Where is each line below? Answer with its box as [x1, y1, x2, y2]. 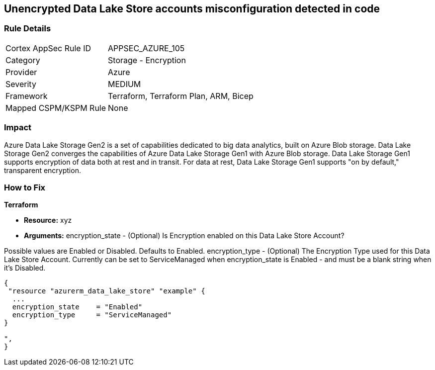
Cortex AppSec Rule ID [5, 43, 91, 53]
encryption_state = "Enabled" [12, 303, 143, 311]
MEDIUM [108, 79, 141, 89]
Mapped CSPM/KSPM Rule [5, 102, 106, 113]
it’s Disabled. [4, 264, 46, 273]
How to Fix [4, 182, 46, 192]
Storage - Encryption [108, 55, 186, 65]
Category [5, 55, 40, 65]
